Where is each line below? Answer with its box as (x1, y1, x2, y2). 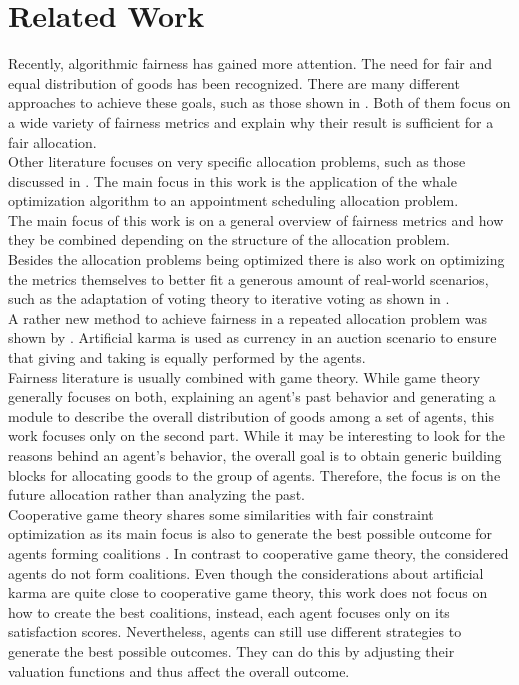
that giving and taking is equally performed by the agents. (8, 347, 366, 368)
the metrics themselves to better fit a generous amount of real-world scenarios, (8, 268, 489, 289)
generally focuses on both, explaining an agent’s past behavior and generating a (8, 386, 496, 407)
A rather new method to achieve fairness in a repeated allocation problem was (8, 307, 488, 328)
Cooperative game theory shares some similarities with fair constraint (8, 503, 434, 524)
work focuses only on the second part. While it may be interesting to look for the (8, 425, 506, 446)
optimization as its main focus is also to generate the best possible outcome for (8, 523, 493, 544)
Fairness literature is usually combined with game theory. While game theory (8, 366, 481, 387)
